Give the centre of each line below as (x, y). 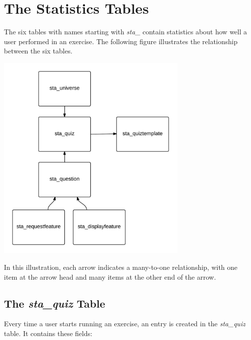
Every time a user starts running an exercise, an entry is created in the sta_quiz (125, 324)
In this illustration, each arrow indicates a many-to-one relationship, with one (121, 267)
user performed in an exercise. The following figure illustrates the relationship (121, 41)
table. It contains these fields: (48, 333)
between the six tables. (38, 51)
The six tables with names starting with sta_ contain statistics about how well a (125, 32)
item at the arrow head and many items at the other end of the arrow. (110, 276)
